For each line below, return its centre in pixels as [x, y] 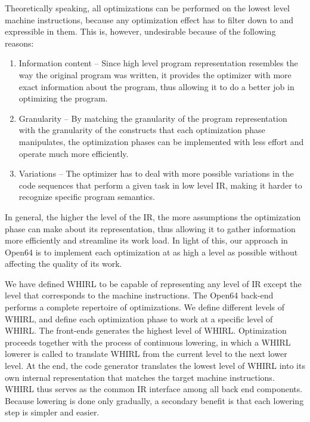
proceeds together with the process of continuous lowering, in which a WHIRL [148, 342]
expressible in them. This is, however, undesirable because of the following [140, 31]
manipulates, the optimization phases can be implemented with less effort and [161, 141]
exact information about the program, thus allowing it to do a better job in [156, 86]
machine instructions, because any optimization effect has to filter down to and [149, 19]
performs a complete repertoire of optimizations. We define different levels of [145, 307]
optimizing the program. [63, 98]
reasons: [19, 43]
